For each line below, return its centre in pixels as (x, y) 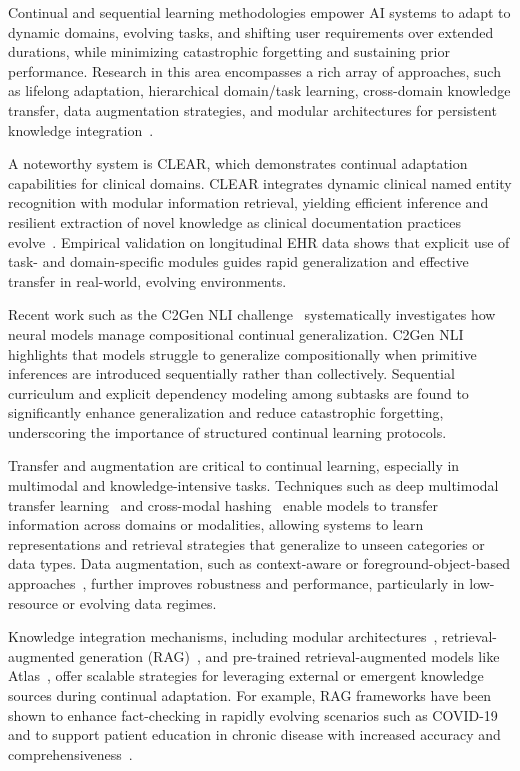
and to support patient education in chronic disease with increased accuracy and (254, 734)
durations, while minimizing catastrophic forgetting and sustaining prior (229, 51)
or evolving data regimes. (139, 602)
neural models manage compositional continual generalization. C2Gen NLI (236, 333)
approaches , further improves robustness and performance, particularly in (236, 583)
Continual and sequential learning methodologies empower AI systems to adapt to (259, 12)
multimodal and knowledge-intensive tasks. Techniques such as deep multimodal (253, 485)
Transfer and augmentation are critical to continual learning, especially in (234, 465)
